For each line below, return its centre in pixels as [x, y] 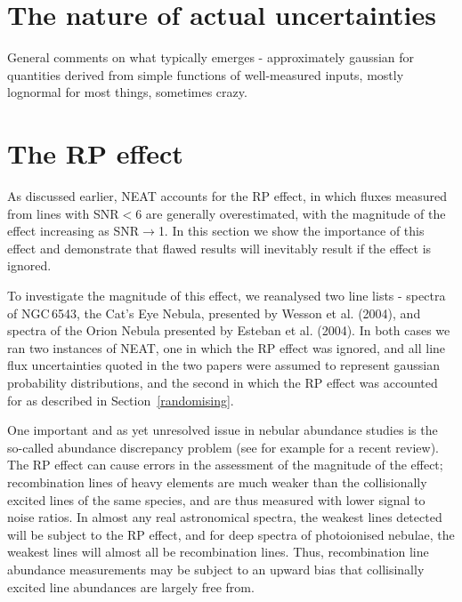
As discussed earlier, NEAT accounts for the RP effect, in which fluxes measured [227, 196]
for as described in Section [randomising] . [121, 400]
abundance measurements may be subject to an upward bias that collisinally [216, 569]
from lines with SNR [63, 213]
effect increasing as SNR [73, 231]
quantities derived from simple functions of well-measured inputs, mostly [206, 74]
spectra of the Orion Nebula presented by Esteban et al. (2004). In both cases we [229, 330]
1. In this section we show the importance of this [291, 231]
